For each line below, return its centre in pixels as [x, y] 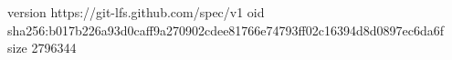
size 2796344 [42, 48]
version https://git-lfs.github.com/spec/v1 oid [136, 12]
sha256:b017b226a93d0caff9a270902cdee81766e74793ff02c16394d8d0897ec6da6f [226, 30]
